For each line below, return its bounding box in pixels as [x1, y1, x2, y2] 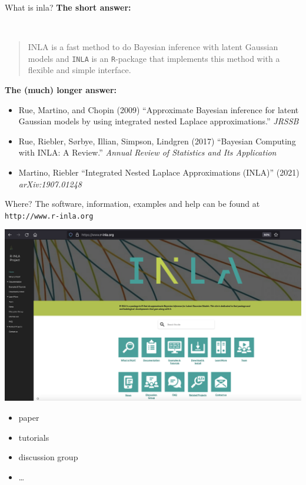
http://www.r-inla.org [5, 212, 94, 220]
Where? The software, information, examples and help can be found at [5, 197, 260, 210]
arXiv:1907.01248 [18, 177, 82, 190]
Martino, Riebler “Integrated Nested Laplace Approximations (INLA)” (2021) [18, 166, 300, 178]
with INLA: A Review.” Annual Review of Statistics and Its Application [18, 146, 277, 159]
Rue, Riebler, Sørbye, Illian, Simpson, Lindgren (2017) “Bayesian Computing [18, 134, 296, 147]
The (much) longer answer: [5, 84, 117, 96]
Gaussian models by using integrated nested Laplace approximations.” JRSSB [18, 115, 299, 127]
